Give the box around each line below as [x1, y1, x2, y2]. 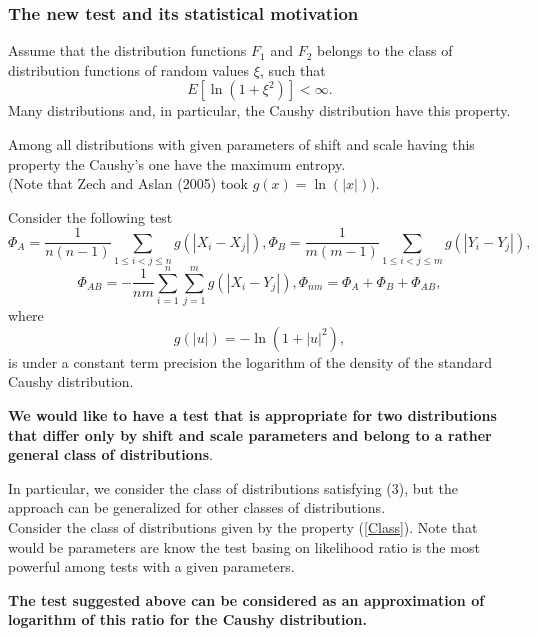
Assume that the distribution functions [8, 40, 247, 61]
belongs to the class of [317, 40, 453, 61]
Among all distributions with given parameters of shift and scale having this [8, 134, 475, 154]
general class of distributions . [8, 444, 213, 465]
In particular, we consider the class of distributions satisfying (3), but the [8, 477, 458, 498]
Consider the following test [8, 206, 173, 227]
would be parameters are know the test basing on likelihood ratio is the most [8, 536, 480, 557]
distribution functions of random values [8, 59, 250, 80]
